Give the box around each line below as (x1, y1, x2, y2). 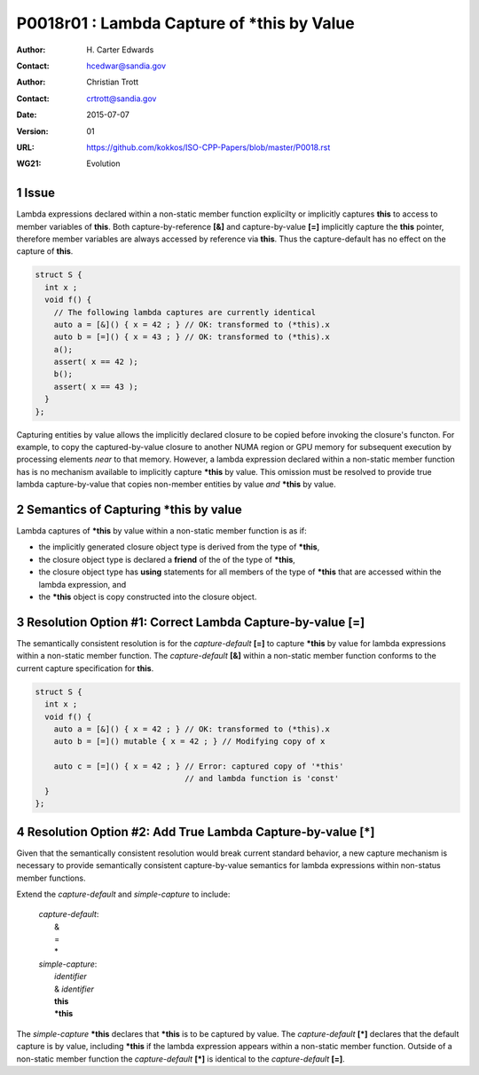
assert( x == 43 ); (53, 382, 139, 391)
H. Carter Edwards (86, 44, 154, 55)
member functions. (16, 873, 86, 883)
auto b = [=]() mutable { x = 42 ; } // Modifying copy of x (53, 737, 326, 747)
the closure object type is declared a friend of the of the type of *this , (38, 554, 296, 565)
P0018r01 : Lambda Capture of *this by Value (16, 13, 355, 33)
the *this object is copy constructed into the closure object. (38, 591, 257, 603)
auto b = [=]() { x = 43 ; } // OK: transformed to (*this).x (53, 332, 330, 342)
